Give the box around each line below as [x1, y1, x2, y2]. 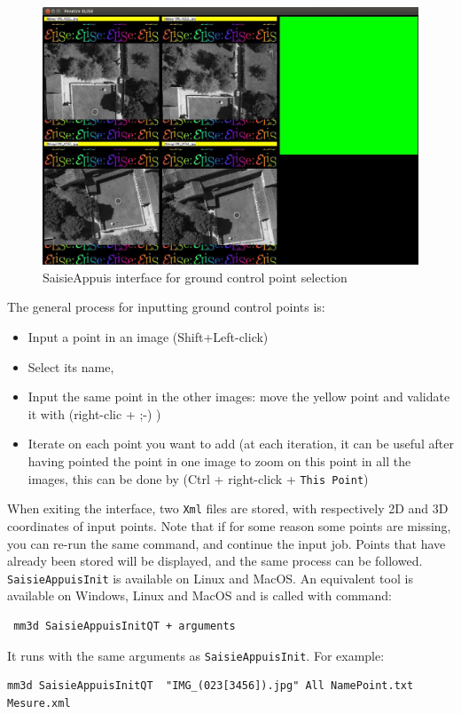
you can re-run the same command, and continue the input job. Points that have [7, 534, 446, 552]
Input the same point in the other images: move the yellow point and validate [27, 387, 450, 406]
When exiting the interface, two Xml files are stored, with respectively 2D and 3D [7, 499, 449, 518]
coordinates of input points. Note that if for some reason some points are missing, [7, 516, 451, 535]
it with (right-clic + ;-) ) [27, 404, 161, 423]
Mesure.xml [7, 696, 71, 710]
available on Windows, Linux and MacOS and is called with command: [7, 586, 392, 605]
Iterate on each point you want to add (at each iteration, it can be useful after [27, 434, 454, 453]
